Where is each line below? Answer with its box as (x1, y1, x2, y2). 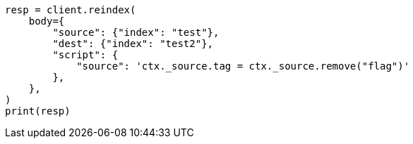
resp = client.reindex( (5, 4, 136, 15)
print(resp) (5, 105, 71, 117)
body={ (28, 15, 65, 27)
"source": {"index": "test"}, (52, 27, 220, 38)
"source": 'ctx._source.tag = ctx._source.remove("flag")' (76, 60, 410, 72)
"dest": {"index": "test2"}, (52, 38, 214, 49)
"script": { (52, 49, 119, 60)
